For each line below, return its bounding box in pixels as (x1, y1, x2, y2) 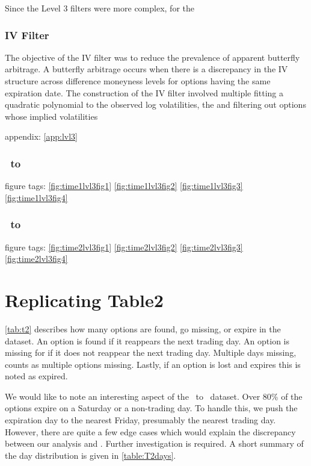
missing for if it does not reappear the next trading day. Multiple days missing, (5, 346, 297, 359)
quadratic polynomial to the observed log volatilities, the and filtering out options (5, 98, 306, 111)
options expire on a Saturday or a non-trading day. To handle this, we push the (5, 402, 298, 414)
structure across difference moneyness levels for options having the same (5, 75, 271, 87)
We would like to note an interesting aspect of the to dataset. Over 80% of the (5, 390, 303, 402)
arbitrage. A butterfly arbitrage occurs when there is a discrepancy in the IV (5, 63, 288, 75)
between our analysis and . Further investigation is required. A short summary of (5, 437, 304, 450)
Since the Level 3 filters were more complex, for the (5, 2, 194, 14)
